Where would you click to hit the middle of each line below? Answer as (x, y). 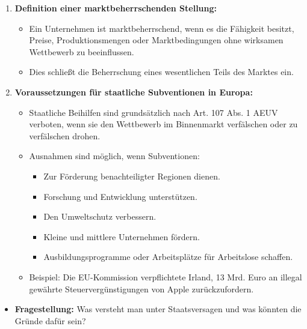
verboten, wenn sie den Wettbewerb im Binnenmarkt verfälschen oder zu (163, 124)
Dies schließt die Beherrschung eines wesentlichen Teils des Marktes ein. (161, 72)
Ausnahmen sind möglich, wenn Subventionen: (114, 156)
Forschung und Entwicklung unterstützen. (120, 196)
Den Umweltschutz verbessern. (100, 216)
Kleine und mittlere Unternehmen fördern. (122, 236)
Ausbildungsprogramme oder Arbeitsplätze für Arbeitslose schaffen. (168, 257)
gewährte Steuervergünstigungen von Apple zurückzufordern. (141, 288)
